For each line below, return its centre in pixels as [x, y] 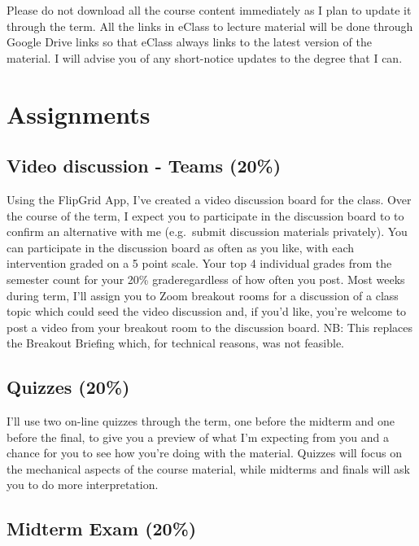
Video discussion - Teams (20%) [144, 166]
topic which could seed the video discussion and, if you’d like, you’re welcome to [207, 311]
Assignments [79, 114]
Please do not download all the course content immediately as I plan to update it [209, 10]
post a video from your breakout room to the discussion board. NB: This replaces [210, 327]
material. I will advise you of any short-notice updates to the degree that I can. [205, 57]
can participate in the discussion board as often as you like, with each [181, 247]
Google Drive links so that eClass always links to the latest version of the [189, 42]
